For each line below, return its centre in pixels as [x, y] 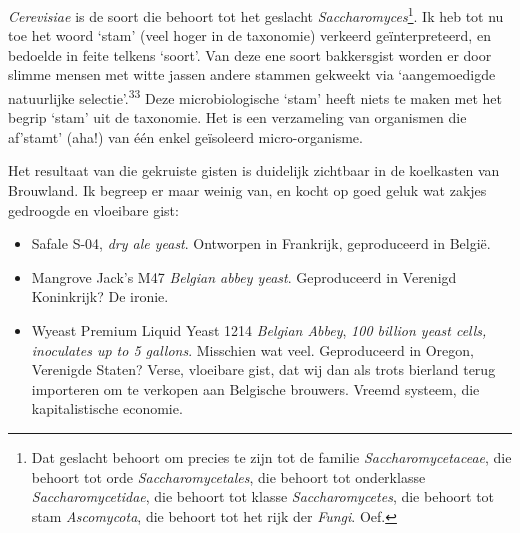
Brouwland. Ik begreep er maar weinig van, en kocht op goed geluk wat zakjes [247, 190]
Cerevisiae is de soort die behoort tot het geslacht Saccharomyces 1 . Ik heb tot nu [256, 14]
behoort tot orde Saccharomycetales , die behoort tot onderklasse [228, 476]
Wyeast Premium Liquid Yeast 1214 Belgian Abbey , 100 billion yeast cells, [259, 330]
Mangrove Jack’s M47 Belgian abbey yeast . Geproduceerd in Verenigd [244, 276]
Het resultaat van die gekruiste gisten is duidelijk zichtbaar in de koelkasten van [254, 170]
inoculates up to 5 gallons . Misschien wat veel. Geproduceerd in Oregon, [252, 349]
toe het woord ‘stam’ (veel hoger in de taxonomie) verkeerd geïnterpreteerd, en [249, 35]
